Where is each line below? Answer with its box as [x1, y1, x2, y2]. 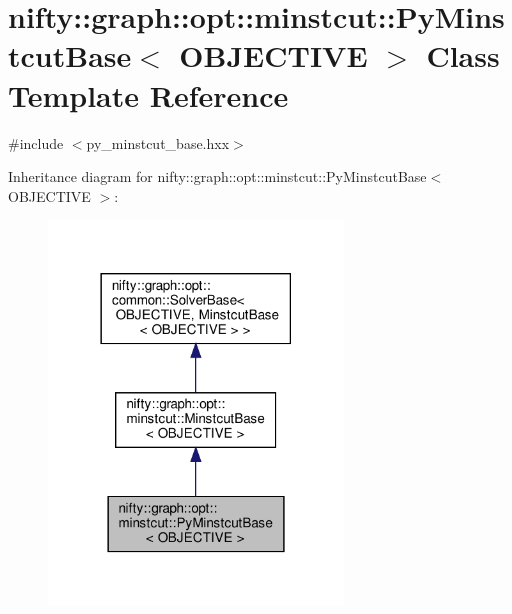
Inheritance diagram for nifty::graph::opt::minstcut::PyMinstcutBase [8, 166, 427, 187]
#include [8, 132, 64, 153]
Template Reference [8, 74, 289, 115]
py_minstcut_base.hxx [86, 132, 230, 153]
